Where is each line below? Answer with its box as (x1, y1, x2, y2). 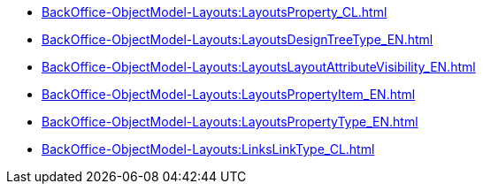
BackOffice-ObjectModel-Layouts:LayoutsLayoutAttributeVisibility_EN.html (42, 59, 476, 74)
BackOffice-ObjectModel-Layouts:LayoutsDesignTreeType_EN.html (42, 32, 433, 47)
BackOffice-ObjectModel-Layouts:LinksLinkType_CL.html (42, 141, 375, 157)
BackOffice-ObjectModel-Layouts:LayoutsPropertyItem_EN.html (42, 87, 416, 102)
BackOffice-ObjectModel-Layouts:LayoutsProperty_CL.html (42, 4, 387, 19)
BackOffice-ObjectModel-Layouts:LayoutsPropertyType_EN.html (42, 114, 418, 129)
